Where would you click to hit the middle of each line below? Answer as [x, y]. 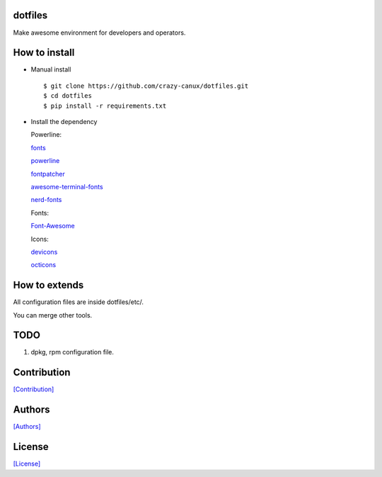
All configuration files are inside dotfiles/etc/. [79, 302]
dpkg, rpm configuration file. [73, 352]
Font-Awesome [53, 226]
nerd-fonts [46, 200]
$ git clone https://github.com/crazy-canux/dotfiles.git [146, 86]
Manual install [51, 69]
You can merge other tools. [53, 315]
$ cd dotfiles [68, 96]
